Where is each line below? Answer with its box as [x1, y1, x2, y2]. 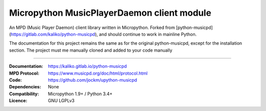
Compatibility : [9, 91, 39, 97]
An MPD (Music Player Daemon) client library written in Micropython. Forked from [9, 25, 175, 30]
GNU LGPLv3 [48, 98, 75, 104]
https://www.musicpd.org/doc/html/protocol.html [48, 70, 148, 76]
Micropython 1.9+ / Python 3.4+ [48, 91, 113, 97]
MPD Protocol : [9, 70, 39, 76]
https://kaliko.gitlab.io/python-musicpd [48, 63, 127, 69]
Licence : [9, 98, 28, 104]
